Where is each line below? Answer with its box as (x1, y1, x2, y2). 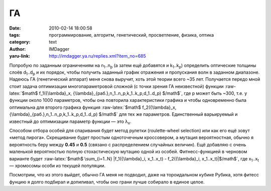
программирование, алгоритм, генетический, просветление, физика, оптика (49, 32, 214, 38)
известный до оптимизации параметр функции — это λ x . (9, 118, 131, 125)
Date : (9, 25, 21, 31)
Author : (9, 46, 26, 52)
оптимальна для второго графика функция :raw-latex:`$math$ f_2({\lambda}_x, (9, 104, 177, 110)
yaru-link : (9, 53, 30, 59)
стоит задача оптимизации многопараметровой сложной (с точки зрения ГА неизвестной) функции (9, 83, 224, 89)
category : (9, 39, 31, 45)
